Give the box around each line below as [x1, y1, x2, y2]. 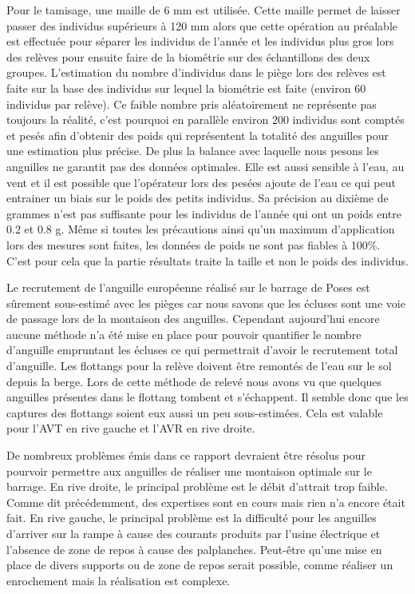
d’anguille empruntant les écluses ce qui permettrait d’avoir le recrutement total [6, 341, 398, 358]
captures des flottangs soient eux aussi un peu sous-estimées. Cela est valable [6, 404, 383, 421]
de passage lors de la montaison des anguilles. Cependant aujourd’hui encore [6, 310, 380, 327]
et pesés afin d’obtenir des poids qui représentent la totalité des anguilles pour [6, 126, 389, 143]
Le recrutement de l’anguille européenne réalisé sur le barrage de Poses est [6, 279, 370, 296]
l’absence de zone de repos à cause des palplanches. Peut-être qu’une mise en [6, 540, 382, 557]
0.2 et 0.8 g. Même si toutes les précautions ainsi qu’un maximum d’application [6, 221, 395, 237]
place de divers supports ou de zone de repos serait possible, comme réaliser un [6, 556, 393, 573]
